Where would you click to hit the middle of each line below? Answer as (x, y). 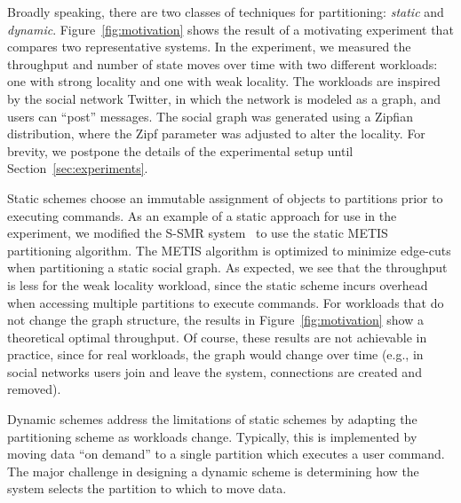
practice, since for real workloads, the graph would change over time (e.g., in (215, 354)
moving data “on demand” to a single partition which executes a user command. (226, 454)
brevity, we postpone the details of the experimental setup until (180, 150)
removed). (34, 389)
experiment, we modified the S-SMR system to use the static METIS (198, 233)
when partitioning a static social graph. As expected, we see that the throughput (227, 267)
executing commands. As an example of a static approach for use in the (202, 215)
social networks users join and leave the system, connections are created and (215, 371)
